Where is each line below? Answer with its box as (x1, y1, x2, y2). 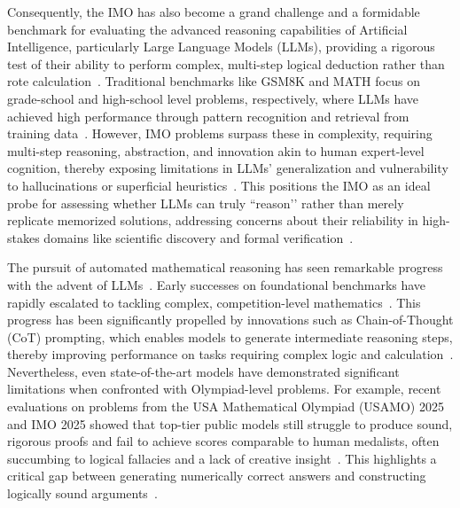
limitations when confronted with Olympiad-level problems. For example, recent (7, 379, 441, 398)
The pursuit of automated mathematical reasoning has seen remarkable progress (7, 258, 443, 277)
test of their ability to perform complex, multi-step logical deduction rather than (7, 54, 445, 73)
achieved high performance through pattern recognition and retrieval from (7, 106, 409, 125)
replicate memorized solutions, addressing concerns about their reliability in (7, 211, 418, 230)
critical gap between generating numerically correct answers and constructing (7, 466, 426, 485)
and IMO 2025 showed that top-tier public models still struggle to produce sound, (7, 414, 453, 433)
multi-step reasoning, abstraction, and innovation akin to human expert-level (7, 141, 425, 160)
